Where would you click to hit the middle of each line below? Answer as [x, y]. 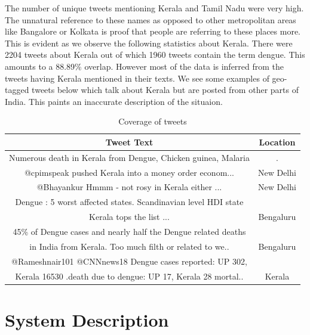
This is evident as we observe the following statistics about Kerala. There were [149, 43]
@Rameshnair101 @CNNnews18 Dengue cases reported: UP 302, [129, 261]
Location [277, 142]
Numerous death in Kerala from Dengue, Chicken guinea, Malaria [129, 157]
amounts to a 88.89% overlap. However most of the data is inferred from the [145, 66]
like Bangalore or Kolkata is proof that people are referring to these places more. [153, 31]
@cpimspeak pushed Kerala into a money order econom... [129, 172]
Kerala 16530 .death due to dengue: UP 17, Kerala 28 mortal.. [129, 276]
